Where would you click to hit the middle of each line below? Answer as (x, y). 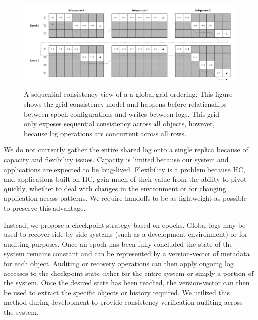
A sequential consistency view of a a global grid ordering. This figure (128, 94)
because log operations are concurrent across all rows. (105, 133)
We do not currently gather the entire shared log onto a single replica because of (126, 150)
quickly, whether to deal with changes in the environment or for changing (115, 188)
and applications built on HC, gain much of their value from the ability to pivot (125, 179)
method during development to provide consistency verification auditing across (123, 302)
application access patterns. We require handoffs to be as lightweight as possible (125, 198)
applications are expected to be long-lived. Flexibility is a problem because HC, (125, 169)
